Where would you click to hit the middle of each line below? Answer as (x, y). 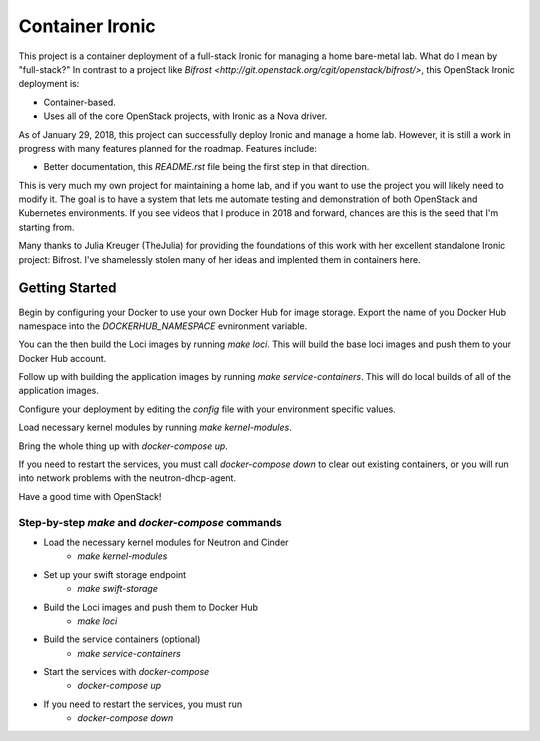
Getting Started (67, 288)
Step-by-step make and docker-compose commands (150, 522)
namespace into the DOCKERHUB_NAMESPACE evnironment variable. (163, 326)
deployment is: (49, 84)
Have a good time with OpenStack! (90, 496)
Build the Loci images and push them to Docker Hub (151, 607)
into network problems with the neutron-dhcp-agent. (127, 478)
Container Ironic (87, 26)
